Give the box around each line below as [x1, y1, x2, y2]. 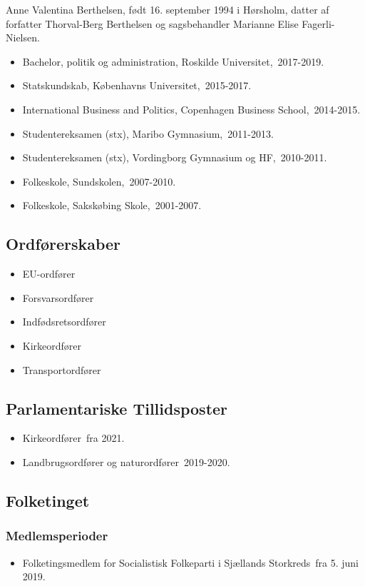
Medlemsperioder [6, 527, 108, 545]
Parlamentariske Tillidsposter [6, 397, 228, 419]
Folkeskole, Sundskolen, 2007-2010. [22, 173, 176, 188]
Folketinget [6, 489, 90, 511]
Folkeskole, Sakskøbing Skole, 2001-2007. [22, 198, 202, 213]
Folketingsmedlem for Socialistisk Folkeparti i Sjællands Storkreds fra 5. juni [22, 555, 359, 570]
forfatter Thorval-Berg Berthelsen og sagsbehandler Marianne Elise [6, 16, 299, 31]
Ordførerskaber [6, 233, 121, 255]
